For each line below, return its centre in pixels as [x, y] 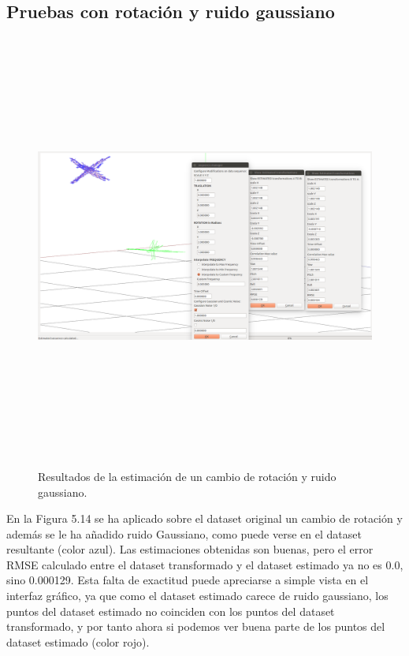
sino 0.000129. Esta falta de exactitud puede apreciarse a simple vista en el [188, 580]
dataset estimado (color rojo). [78, 641]
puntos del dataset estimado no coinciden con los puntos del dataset [171, 611]
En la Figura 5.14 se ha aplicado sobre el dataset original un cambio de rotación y [204, 518]
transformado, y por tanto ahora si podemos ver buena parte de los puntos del [196, 626]
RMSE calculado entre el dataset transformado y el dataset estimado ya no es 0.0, [205, 564]
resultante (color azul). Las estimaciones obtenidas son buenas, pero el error [190, 549]
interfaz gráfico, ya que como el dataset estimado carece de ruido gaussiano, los [197, 596]
